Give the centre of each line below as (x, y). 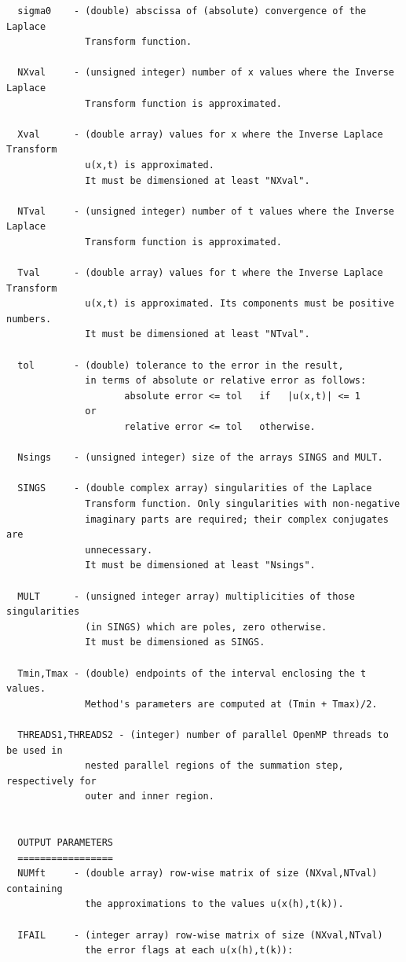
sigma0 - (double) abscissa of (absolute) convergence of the (192, 11)
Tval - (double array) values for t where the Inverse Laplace (200, 273)
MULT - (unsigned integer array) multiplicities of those (186, 596)
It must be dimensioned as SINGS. (175, 643)
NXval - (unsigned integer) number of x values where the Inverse (206, 73)
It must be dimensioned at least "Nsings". (200, 565)
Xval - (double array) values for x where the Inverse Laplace (200, 134)
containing (35, 889)
